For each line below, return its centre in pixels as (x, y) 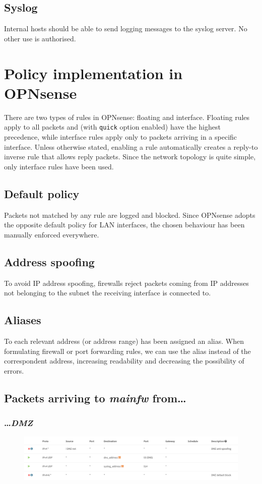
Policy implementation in (93, 73)
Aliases (23, 320)
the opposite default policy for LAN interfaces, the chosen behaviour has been (124, 225)
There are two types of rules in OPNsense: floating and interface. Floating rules (127, 117)
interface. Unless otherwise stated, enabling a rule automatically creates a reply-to (131, 146)
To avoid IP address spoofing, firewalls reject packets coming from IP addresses (126, 283)
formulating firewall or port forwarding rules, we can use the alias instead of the (127, 351)
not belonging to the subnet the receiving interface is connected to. (108, 293)
